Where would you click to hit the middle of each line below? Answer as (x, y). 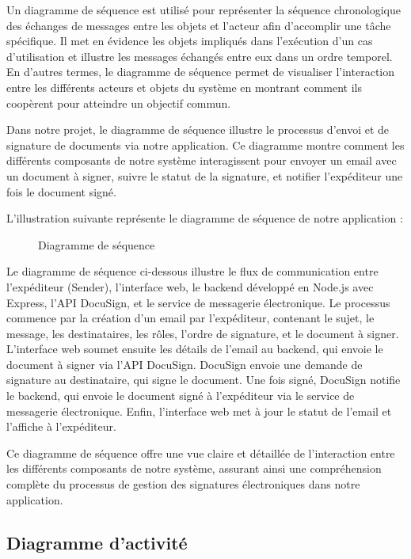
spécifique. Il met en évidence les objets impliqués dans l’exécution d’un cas (190, 41)
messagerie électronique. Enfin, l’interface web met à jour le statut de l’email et (199, 411)
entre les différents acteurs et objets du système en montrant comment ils (184, 87)
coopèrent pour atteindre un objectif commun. (119, 103)
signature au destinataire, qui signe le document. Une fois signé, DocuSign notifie (204, 380)
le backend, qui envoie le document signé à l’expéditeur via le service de (181, 395)
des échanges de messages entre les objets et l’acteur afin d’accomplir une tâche (199, 25)
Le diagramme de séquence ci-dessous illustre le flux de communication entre (192, 271)
